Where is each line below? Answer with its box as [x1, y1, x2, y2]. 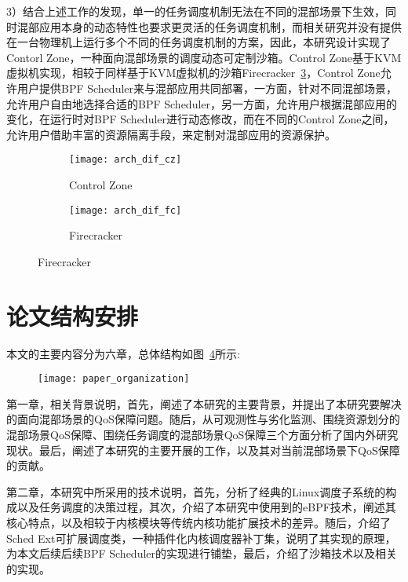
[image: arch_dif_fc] [69, 204, 182, 216]
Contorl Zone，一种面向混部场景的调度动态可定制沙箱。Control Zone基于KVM [6, 49, 402, 65]
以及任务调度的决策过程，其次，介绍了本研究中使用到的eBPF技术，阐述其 [16, 499, 396, 515]
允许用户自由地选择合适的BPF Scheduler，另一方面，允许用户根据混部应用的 [6, 95, 398, 112]
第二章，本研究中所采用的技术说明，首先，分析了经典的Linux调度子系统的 [6, 483, 386, 500]
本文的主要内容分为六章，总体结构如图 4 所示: [6, 345, 240, 361]
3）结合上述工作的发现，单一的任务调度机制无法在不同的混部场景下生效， [6, 3, 385, 19]
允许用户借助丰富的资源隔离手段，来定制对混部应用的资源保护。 [6, 126, 336, 142]
